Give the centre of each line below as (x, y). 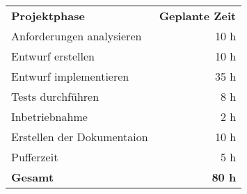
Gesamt (33, 177)
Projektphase (48, 16)
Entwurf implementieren (70, 76)
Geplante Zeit (198, 16)
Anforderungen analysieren (77, 36)
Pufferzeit (35, 157)
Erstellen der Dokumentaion (80, 137)
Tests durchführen (55, 96)
